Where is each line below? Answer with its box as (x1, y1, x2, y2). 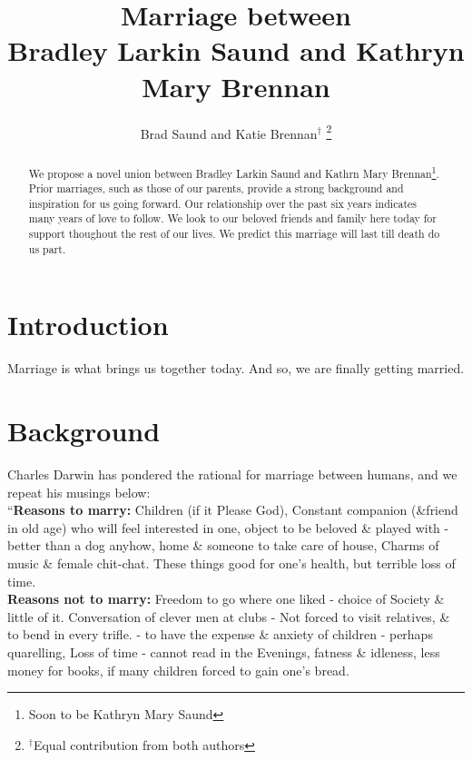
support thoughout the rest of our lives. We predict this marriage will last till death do (28, 226, 440, 242)
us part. (28, 241, 66, 256)
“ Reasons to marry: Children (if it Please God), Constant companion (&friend (7, 500, 458, 519)
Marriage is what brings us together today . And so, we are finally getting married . (7, 359, 465, 378)
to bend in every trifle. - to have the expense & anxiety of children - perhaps (7, 625, 433, 644)
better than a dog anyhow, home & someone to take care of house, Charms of (7, 536, 439, 555)
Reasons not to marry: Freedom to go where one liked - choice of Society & (7, 589, 445, 608)
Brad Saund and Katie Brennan (140, 123, 318, 143)
